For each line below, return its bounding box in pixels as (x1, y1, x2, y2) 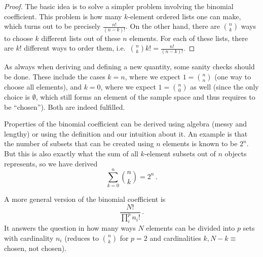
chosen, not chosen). (4, 242, 67, 253)
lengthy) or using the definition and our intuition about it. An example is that (4, 128, 248, 139)
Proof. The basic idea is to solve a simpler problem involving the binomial (4, 1, 234, 11)
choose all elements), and (4, 81, 82, 92)
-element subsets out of (144, 148, 216, 158)
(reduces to (64, 232, 99, 243)
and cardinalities (149, 232, 201, 243)
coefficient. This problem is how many (4, 11, 122, 21)
